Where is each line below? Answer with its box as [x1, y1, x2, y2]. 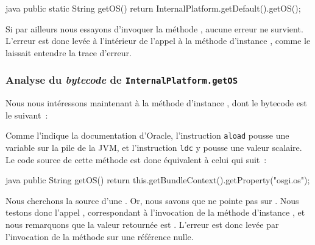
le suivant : [5, 108, 48, 121]
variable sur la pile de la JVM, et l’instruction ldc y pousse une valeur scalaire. [5, 141, 302, 153]
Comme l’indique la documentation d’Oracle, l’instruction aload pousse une [5, 129, 289, 142]
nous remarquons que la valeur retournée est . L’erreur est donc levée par [5, 218, 279, 231]
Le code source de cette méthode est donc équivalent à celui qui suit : [5, 153, 267, 166]
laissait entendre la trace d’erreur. [5, 46, 132, 59]
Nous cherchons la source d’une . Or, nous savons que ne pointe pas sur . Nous [5, 194, 299, 207]
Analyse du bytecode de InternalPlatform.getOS [5, 72, 238, 87]
